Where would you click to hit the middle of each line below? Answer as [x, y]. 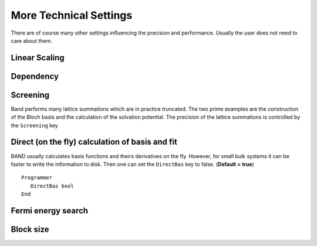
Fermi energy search [49, 211]
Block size [30, 229]
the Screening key [34, 125]
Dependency [35, 76]
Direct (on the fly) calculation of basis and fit [94, 142]
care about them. [32, 40]
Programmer [37, 178]
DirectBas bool [52, 186]
